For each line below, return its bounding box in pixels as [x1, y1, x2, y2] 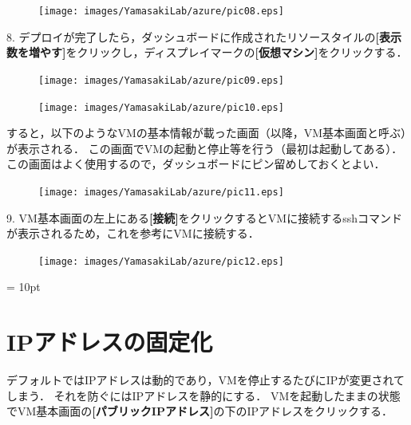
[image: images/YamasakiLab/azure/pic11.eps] [38, 186, 284, 198]
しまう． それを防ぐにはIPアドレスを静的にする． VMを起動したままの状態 [6, 387, 401, 403]
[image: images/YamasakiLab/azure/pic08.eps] [38, 6, 284, 17]
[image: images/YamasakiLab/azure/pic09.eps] [38, 74, 284, 86]
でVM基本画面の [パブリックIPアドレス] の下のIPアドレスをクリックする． [6, 403, 393, 419]
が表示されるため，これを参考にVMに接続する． [6, 225, 259, 242]
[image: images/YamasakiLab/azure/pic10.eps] [38, 101, 284, 113]
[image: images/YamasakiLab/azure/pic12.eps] [38, 255, 284, 267]
